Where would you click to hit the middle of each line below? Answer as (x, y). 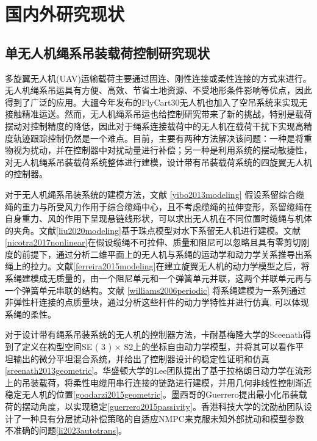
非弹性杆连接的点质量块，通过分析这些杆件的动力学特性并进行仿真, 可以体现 (157, 302)
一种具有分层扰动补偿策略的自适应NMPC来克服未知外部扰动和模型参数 (163, 418)
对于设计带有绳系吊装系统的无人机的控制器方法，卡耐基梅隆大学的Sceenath (154, 334)
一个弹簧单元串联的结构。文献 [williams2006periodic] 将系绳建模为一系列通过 (156, 290)
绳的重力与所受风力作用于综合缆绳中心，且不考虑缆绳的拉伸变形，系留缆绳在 (158, 206)
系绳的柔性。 (30, 314)
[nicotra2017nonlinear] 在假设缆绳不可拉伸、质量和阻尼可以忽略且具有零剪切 (153, 242)
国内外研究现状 (65, 14)
